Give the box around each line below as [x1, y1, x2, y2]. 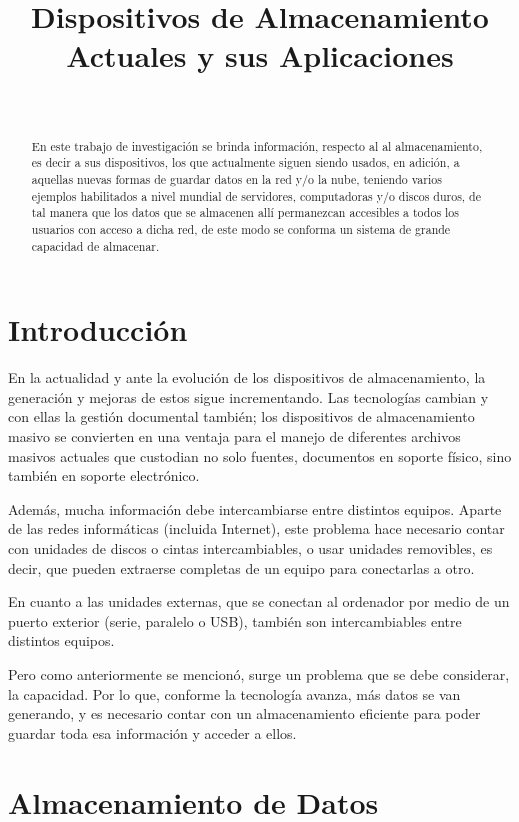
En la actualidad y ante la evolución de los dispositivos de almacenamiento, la [8, 367, 486, 388]
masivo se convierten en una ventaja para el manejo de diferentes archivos [8, 426, 461, 447]
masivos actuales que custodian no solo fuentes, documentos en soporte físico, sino [8, 445, 512, 466]
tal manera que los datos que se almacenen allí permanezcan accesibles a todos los [31, 204, 459, 221]
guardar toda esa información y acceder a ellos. [8, 722, 297, 743]
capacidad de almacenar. [31, 237, 160, 254]
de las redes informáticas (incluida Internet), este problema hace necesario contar [8, 518, 505, 539]
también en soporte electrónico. [8, 465, 200, 486]
